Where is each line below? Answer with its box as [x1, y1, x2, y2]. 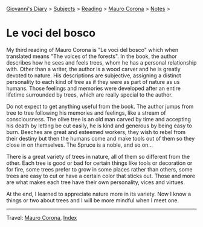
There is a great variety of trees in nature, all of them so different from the [6, 153, 190, 160]
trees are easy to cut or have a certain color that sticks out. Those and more [6, 172, 195, 179]
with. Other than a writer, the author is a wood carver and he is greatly [6, 65, 181, 72]
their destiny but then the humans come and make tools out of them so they [6, 135, 195, 142]
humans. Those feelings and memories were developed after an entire [6, 85, 181, 92]
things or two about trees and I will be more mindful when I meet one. [6, 196, 179, 204]
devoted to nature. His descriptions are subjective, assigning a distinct [6, 72, 181, 79]
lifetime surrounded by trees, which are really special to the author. [6, 91, 173, 98]
